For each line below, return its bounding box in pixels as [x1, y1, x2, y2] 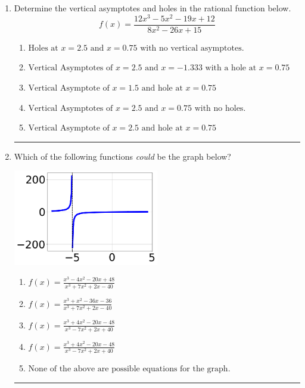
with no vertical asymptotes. [140, 44, 244, 52]
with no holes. [194, 104, 246, 113]
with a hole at [205, 64, 257, 73]
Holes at [28, 44, 58, 52]
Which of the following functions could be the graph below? [14, 150, 231, 162]
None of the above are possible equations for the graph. [28, 364, 231, 373]
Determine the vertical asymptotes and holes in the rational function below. [14, 2, 291, 14]
